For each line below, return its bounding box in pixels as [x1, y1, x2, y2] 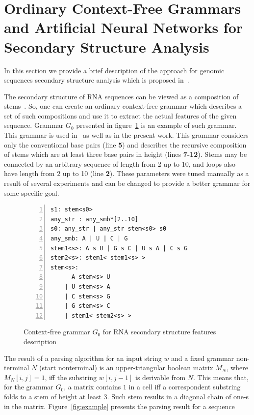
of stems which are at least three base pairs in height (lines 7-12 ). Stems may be [4, 149, 247, 159]
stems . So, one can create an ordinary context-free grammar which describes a [4, 101, 242, 111]
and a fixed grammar [171, 353, 234, 363]
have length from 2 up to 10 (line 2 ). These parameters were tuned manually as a [4, 168, 249, 178]
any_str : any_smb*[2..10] [51, 215, 138, 223]
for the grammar [4, 382, 53, 392]
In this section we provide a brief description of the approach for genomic [4, 65, 225, 75]
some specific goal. [4, 187, 59, 198]
